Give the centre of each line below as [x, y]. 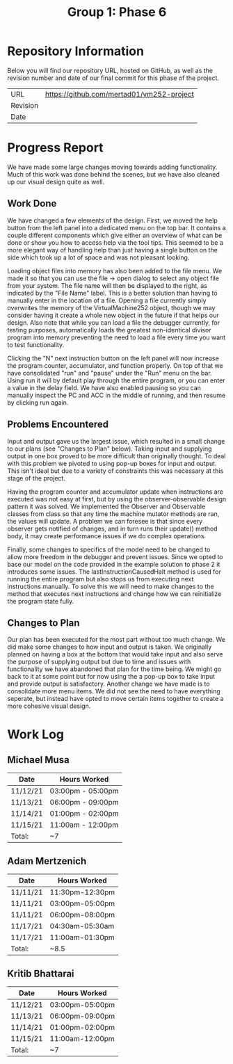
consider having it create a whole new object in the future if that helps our [113, 315]
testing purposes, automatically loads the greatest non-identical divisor [109, 330]
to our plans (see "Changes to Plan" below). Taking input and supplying [110, 449]
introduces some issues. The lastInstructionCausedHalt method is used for [114, 572]
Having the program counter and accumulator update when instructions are [115, 492]
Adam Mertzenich [47, 861]
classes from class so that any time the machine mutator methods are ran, [113, 514]
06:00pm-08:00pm [82, 915]
